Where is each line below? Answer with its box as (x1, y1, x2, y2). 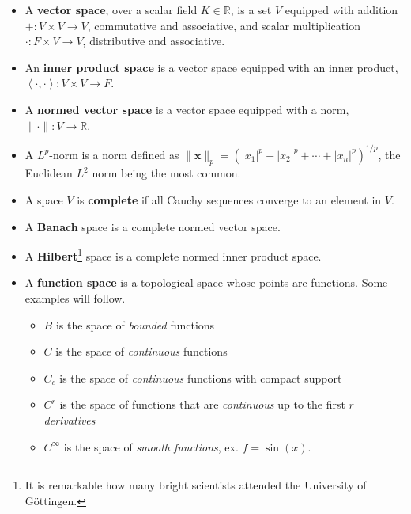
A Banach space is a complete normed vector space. (25, 218, 281, 234)
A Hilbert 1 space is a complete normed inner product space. (25, 246, 322, 264)
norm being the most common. (92, 165, 241, 181)
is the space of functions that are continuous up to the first (59, 396, 345, 413)
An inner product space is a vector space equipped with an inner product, (25, 59, 398, 75)
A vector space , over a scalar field (25, 2, 198, 17)
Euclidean (25, 165, 73, 181)
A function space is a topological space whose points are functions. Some (25, 274, 388, 291)
